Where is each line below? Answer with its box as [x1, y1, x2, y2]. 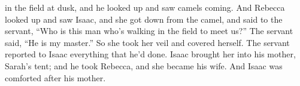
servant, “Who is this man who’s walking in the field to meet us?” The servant [5, 24, 293, 37]
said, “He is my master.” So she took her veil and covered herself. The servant [5, 36, 290, 48]
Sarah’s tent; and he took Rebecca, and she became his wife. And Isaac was [5, 59, 283, 72]
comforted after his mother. [5, 71, 106, 84]
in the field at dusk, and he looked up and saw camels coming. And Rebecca [5, 1, 285, 13]
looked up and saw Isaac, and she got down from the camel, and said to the [5, 13, 283, 25]
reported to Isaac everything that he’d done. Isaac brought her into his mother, [5, 48, 296, 60]
